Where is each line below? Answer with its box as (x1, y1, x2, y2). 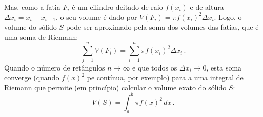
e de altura (190, 2, 224, 12)
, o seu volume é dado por (55, 11, 137, 22)
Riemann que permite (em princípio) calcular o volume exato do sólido (4, 82, 227, 92)
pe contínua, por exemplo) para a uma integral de (87, 72, 244, 83)
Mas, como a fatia (4, 2, 60, 12)
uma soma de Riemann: (4, 31, 78, 42)
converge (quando (4, 72, 59, 83)
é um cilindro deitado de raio (72, 2, 163, 12)
